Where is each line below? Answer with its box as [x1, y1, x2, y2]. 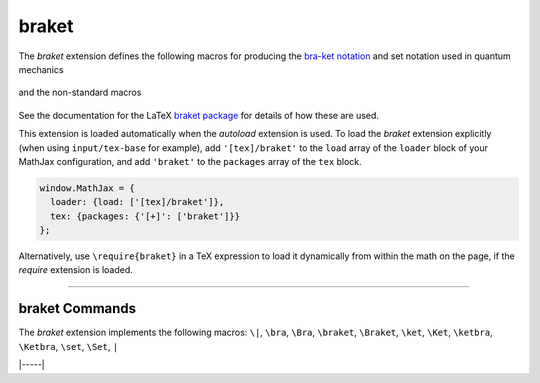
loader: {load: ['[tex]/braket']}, [50, 196, 225, 208]
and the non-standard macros [18, 86, 142, 99]
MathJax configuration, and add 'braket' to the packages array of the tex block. [18, 155, 362, 167]
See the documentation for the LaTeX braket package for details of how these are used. [18, 109, 380, 121]
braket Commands [18, 300, 137, 317]
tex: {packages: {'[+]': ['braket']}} [50, 210, 240, 222]
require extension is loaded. [18, 264, 134, 276]
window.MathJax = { [39, 182, 135, 194]
